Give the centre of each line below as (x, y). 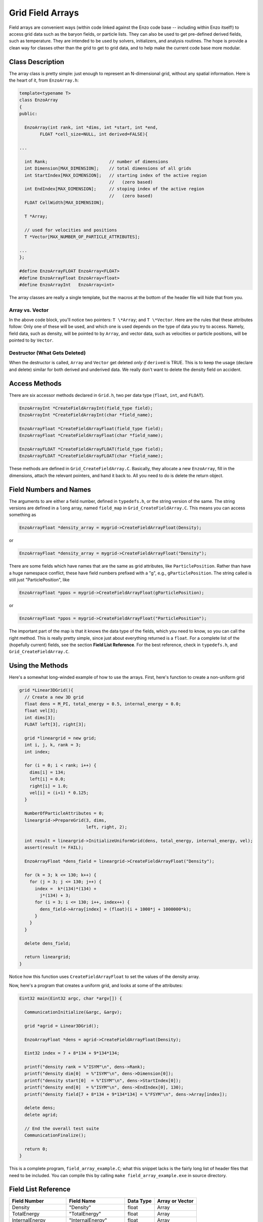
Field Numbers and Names (50, 490)
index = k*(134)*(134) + (66, 889)
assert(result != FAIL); (54, 848)
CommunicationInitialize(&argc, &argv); (73, 1012)
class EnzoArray (39, 100)
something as (23, 515)
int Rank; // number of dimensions (96, 162)
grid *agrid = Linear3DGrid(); (62, 1026)
